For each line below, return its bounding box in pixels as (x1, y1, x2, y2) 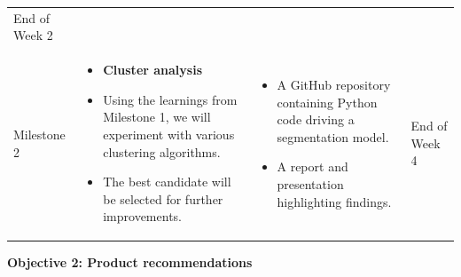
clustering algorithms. (103, 142, 221, 161)
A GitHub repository (277, 75, 391, 93)
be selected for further (103, 189, 223, 208)
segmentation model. (277, 127, 389, 146)
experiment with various (103, 124, 235, 143)
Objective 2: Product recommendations (7, 253, 253, 272)
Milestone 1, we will (103, 107, 211, 126)
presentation (277, 174, 344, 193)
